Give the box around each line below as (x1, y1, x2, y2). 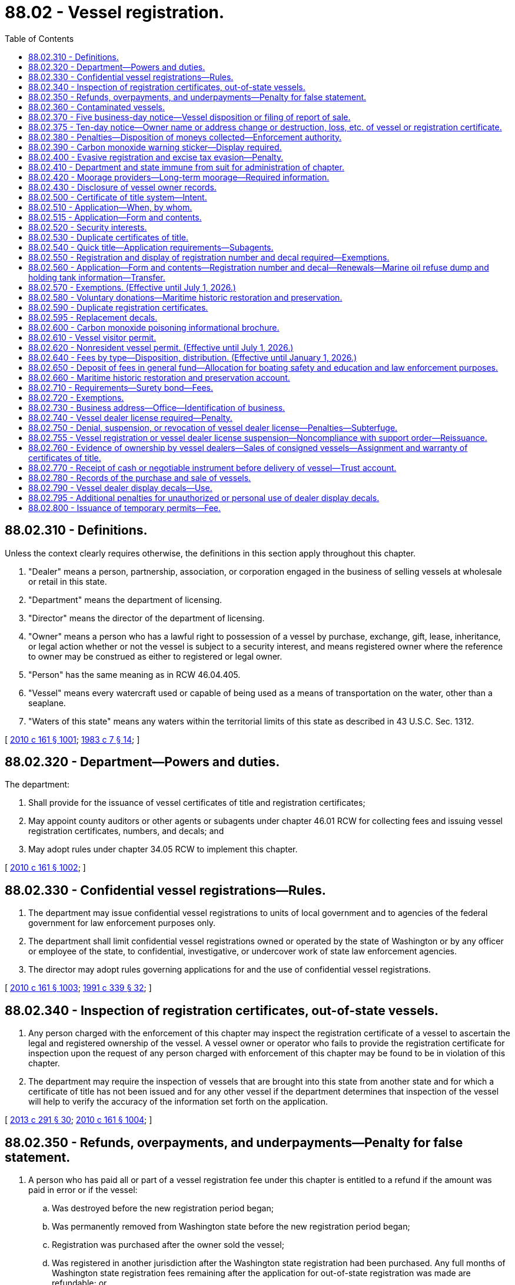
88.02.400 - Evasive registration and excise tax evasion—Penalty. (28, 151, 284, 162)
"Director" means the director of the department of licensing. (28, 612, 265, 623)
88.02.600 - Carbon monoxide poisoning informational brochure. (28, 322, 280, 332)
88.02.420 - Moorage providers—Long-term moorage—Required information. (28, 172, 330, 182)
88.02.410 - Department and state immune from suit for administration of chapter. (28, 162, 344, 172)
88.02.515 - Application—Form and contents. (28, 212, 202, 222)
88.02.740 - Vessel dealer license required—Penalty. (28, 412, 232, 423)
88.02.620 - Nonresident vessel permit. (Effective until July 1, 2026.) (28, 342, 294, 352)
